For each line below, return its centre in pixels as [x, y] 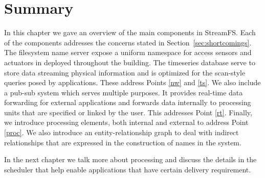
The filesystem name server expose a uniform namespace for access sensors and [128, 52]
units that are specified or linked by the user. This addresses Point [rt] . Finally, [128, 112]
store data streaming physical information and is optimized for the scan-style [125, 72]
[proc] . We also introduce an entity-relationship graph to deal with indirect [122, 132]
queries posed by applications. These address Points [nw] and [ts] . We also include [132, 82]
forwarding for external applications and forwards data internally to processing [128, 102]
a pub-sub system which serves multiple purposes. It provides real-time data [124, 92]
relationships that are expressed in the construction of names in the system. [123, 142]
